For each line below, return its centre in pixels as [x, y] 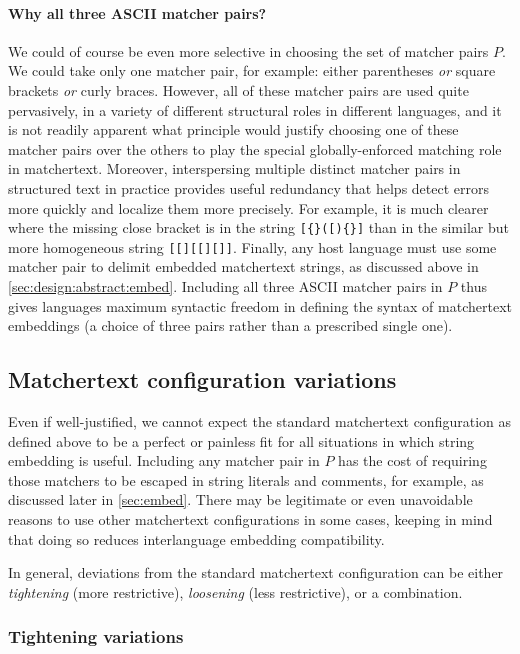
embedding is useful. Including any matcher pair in [164, 460]
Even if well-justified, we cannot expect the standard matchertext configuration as [259, 421]
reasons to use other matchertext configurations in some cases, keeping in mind [250, 519]
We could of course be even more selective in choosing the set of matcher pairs [248, 50]
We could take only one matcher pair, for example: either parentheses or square [252, 70]
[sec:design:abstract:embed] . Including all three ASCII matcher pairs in [225, 286]
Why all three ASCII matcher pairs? [137, 12]
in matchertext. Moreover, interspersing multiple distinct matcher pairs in [234, 168]
